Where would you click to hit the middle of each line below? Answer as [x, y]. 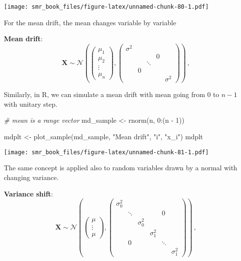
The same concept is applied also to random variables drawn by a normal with [121, 168]
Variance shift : [29, 193]
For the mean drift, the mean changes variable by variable [90, 22]
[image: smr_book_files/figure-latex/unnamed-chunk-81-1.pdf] [106, 152]
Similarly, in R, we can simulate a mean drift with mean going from [104, 94]
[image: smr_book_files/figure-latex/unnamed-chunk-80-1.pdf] [106, 7]
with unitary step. [31, 104]
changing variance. [31, 177]
